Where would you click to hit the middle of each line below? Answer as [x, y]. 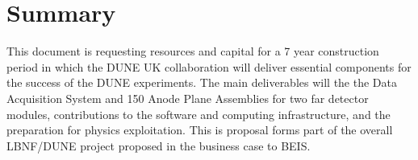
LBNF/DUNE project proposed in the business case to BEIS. [159, 145]
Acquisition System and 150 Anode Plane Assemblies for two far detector [188, 98]
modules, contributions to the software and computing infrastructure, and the [199, 114]
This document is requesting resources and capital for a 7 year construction [193, 51]
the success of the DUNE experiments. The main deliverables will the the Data [202, 82]
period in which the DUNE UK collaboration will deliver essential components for [209, 66]
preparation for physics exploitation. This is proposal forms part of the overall [200, 130]
